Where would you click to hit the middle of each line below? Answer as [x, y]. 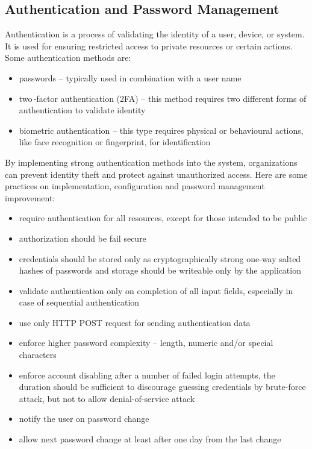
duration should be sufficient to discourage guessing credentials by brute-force [162, 387]
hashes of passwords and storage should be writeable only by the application [160, 270]
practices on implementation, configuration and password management [135, 186]
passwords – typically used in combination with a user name [130, 77]
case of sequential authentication [79, 302]
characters [38, 355]
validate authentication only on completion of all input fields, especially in [156, 290]
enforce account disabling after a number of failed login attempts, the [147, 375]
